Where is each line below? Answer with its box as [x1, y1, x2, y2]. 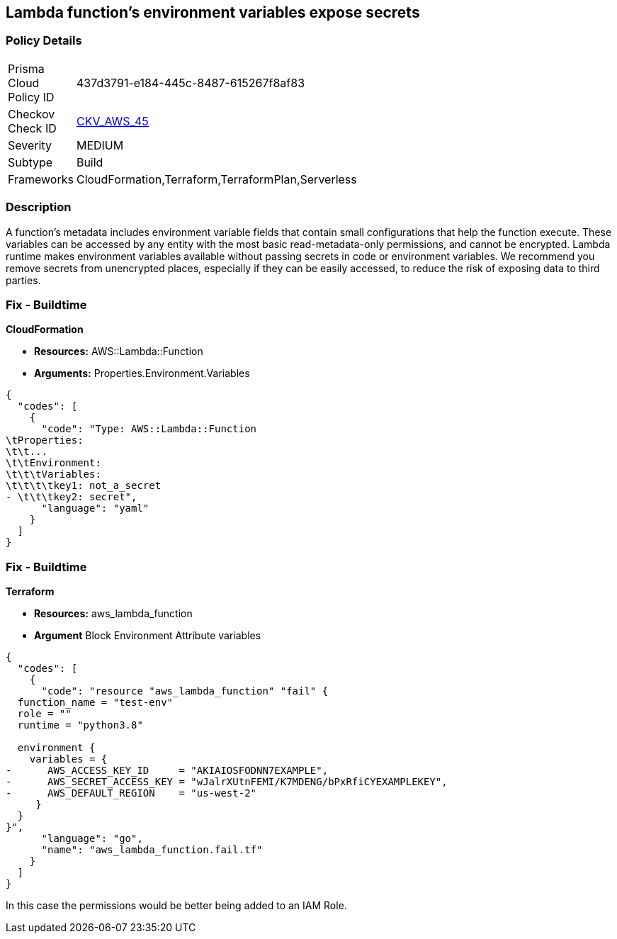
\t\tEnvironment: [6, 457, 101, 469]
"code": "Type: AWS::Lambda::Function [41, 423, 257, 435]
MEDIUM [76, 137, 124, 152]
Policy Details [6, 33, 82, 48]
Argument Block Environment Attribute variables [34, 629, 261, 642]
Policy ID [8, 89, 55, 104]
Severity [8, 137, 52, 152]
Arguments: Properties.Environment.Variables [34, 367, 250, 380]
